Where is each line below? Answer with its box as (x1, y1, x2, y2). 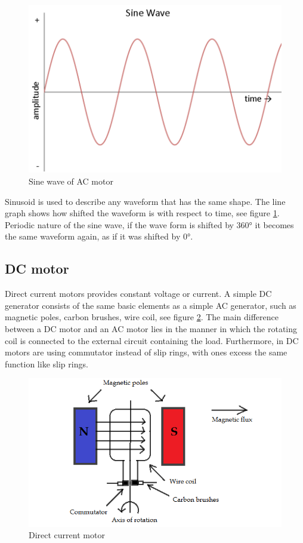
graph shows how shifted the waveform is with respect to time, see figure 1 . (5, 207, 280, 219)
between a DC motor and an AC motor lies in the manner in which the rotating (5, 322, 298, 335)
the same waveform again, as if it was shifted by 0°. (5, 230, 193, 243)
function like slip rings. (5, 357, 88, 370)
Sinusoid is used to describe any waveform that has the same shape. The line (5, 195, 286, 207)
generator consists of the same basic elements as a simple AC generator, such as (5, 299, 296, 311)
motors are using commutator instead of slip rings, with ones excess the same (5, 346, 287, 358)
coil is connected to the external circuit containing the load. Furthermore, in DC (5, 334, 299, 346)
